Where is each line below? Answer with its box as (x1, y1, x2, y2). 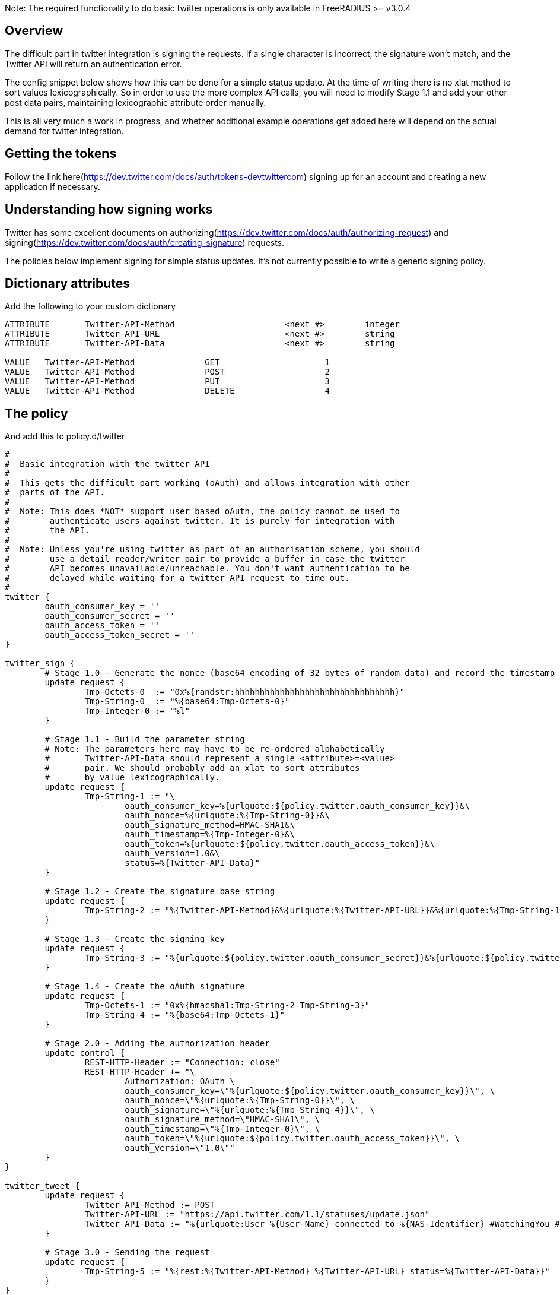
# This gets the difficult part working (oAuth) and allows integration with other (5, 478, 410, 488)
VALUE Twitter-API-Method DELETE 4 (5, 386, 330, 396)
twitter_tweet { (5, 1181, 80, 1191)
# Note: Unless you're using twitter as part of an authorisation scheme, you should (5, 544, 420, 555)
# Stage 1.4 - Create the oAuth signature (44, 981, 245, 992)
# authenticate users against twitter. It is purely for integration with (5, 516, 395, 526)
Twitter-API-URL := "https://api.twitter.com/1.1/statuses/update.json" (84, 1209, 430, 1220)
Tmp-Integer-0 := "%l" (84, 706, 190, 716)
